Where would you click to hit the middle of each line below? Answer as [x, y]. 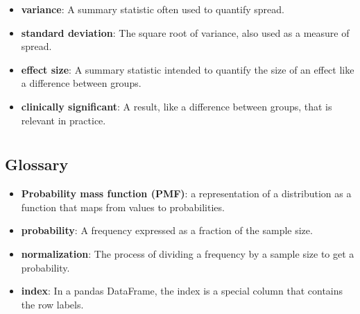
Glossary [37, 164]
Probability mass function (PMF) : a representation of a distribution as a [186, 193]
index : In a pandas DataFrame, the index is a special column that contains [182, 291]
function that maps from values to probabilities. [123, 207]
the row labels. [52, 304]
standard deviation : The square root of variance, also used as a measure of [185, 32]
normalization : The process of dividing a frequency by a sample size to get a [188, 253]
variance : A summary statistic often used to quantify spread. [153, 9]
